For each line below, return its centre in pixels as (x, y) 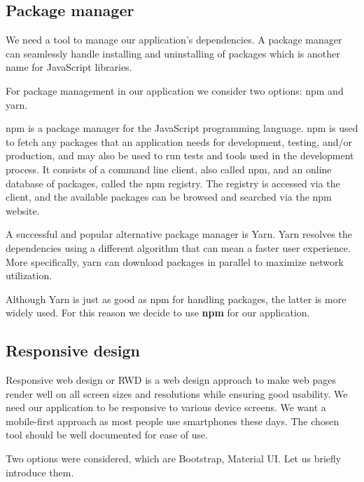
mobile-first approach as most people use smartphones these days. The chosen (173, 421)
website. (23, 210)
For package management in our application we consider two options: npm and (175, 90)
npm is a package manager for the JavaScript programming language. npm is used (182, 128)
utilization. (29, 275)
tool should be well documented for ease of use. (107, 435)
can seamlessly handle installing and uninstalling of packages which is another (173, 53)
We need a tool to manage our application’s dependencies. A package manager (174, 40)
